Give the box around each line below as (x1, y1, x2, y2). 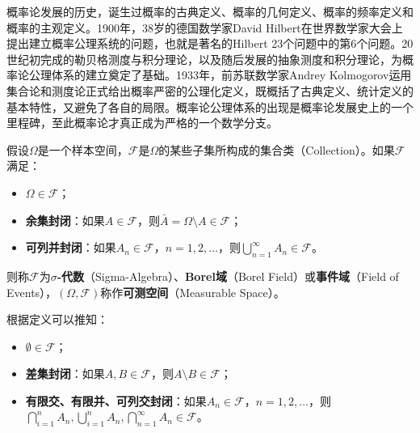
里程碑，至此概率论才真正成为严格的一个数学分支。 (6, 114, 278, 131)
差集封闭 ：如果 (25, 365, 105, 382)
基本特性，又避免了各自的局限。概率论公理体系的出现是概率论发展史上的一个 (6, 98, 414, 115)
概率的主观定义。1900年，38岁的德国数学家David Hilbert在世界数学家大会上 (6, 19, 403, 36)
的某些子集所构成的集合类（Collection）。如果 (158, 141, 395, 158)
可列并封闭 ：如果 (25, 239, 116, 256)
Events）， (6, 283, 57, 300)
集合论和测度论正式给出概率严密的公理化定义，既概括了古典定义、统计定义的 (6, 82, 414, 99)
